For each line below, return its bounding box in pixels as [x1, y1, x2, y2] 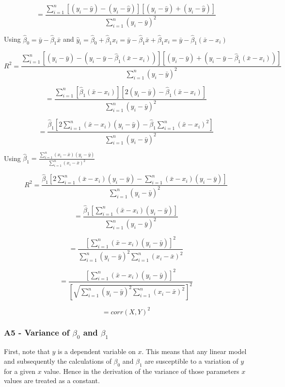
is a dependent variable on [58, 346, 136, 356]
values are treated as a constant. [4, 375, 100, 386]
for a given [4, 366, 35, 376]
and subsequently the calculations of [4, 355, 111, 366]
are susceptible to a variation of [144, 355, 238, 366]
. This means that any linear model [142, 346, 247, 356]
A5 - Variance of [4, 326, 70, 339]
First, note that [4, 346, 50, 356]
